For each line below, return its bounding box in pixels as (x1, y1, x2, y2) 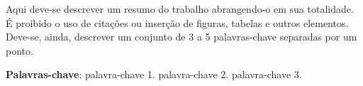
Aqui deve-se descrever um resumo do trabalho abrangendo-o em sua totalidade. (6, 1, 354, 16)
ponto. (6, 43, 33, 58)
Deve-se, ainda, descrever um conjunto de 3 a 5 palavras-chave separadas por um (6, 29, 357, 44)
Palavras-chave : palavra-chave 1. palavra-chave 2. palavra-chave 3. (6, 67, 302, 82)
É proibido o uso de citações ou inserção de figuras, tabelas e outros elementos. (6, 15, 349, 30)
